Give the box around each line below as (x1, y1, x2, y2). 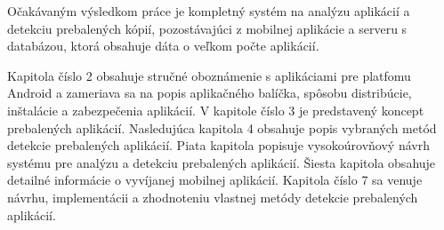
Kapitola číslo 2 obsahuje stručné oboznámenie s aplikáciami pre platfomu (7, 66, 411, 84)
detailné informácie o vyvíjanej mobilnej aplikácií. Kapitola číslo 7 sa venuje (7, 171, 423, 189)
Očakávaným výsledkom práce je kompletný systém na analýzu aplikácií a (7, 2, 410, 20)
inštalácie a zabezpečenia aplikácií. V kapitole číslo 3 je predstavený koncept (7, 100, 424, 119)
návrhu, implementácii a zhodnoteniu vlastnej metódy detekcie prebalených (7, 187, 418, 206)
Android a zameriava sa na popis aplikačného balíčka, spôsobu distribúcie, (7, 83, 412, 102)
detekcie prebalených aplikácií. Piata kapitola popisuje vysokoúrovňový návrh (7, 136, 430, 155)
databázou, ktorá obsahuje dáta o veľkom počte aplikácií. (7, 36, 319, 55)
